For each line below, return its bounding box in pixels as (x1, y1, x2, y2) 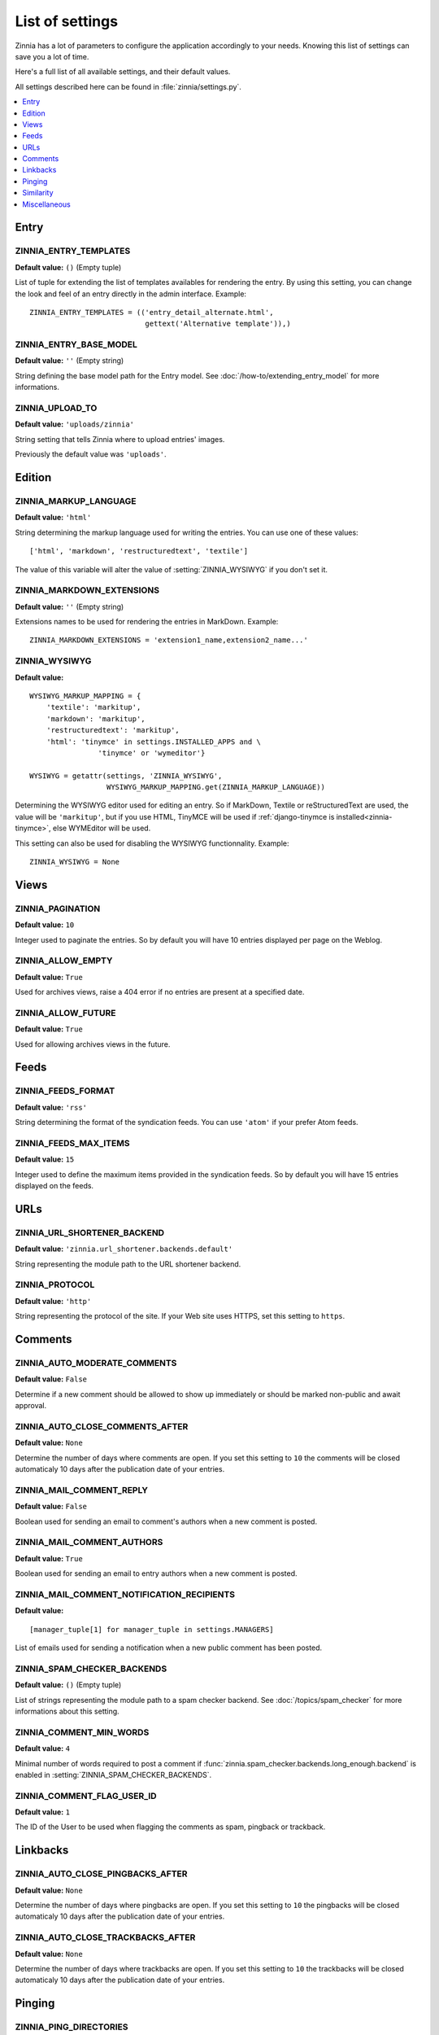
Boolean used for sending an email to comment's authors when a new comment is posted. (15, 1516, 317, 1526)
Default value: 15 (15, 1154, 75, 1164)
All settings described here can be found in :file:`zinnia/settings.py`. (15, 81, 241, 91)
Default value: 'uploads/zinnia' (15, 419, 134, 429)
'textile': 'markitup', (46, 702, 141, 712)
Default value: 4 (15, 1744, 71, 1753)
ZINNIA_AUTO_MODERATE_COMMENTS (15, 1357, 177, 1368)
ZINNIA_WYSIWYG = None (29, 857, 120, 867)
